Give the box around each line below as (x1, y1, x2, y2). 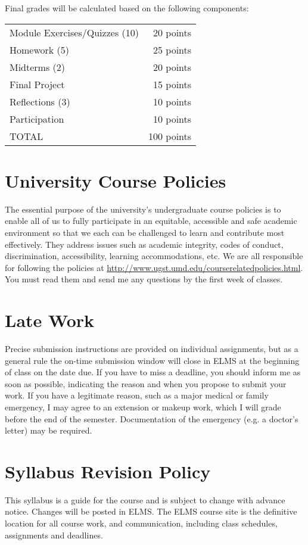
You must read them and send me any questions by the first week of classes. (5, 273, 283, 285)
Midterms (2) (10, 60, 66, 74)
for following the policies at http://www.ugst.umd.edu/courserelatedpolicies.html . (5, 261, 303, 273)
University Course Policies (5, 168, 226, 192)
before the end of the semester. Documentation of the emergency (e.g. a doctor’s (5, 412, 298, 425)
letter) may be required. (5, 424, 92, 437)
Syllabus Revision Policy (5, 459, 211, 483)
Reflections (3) (10, 94, 70, 108)
